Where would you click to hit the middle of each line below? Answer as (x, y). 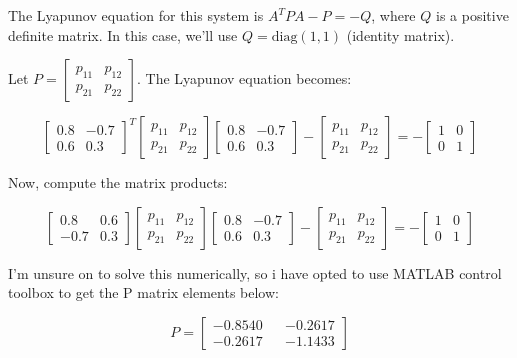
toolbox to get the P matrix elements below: (143, 292)
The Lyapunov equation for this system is (136, 15)
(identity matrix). (400, 34)
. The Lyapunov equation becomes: (244, 78)
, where (393, 15)
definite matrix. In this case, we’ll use (123, 34)
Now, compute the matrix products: (118, 182)
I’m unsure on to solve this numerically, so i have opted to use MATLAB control (255, 272)
